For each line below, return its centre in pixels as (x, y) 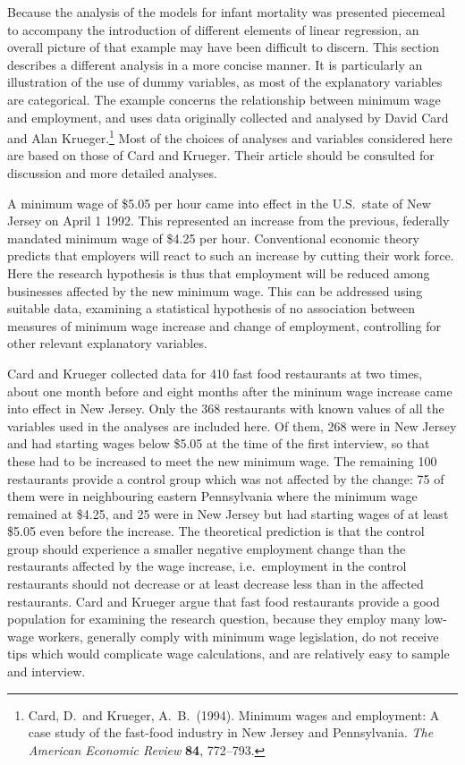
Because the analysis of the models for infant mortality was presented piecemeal (226, 12)
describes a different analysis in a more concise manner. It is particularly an (215, 64)
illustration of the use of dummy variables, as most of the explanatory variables (225, 82)
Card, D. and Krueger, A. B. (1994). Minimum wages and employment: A (234, 714)
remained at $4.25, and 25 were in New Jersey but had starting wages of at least (228, 513)
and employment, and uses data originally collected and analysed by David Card (228, 117)
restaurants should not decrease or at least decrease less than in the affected (216, 584)
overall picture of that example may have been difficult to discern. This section (223, 47)
